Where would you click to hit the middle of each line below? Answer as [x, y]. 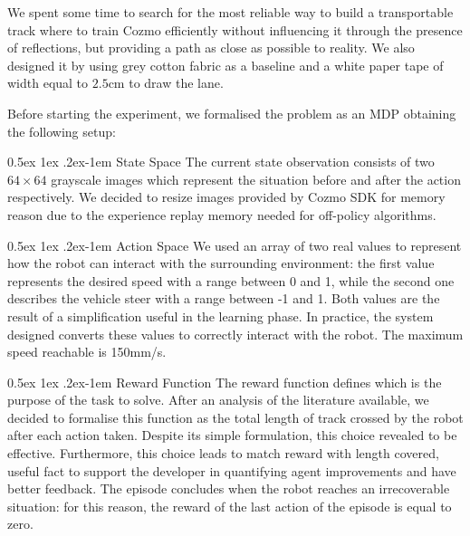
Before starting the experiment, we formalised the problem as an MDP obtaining [232, 113]
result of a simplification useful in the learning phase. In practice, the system [221, 316]
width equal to [48, 83]
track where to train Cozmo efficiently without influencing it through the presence [235, 29]
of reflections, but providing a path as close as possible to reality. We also [211, 48]
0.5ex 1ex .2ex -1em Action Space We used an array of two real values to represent [235, 245]
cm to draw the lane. [166, 83]
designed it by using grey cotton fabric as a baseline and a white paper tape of [225, 65]
